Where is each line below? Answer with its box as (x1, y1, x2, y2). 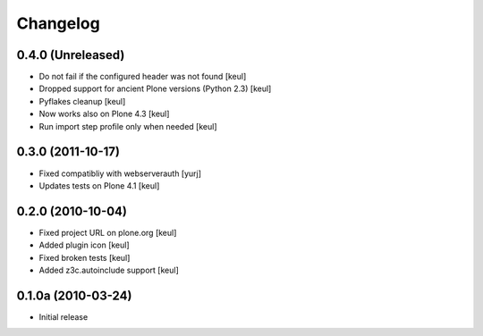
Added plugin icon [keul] (38, 239, 130, 250)
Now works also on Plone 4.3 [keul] (38, 108, 170, 120)
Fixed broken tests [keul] (38, 252, 131, 263)
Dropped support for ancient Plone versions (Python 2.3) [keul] (38, 83, 272, 94)
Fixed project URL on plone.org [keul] (38, 227, 177, 238)
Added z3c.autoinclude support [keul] (38, 265, 179, 275)
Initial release (38, 311, 89, 322)
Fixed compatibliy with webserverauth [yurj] (38, 168, 201, 179)
